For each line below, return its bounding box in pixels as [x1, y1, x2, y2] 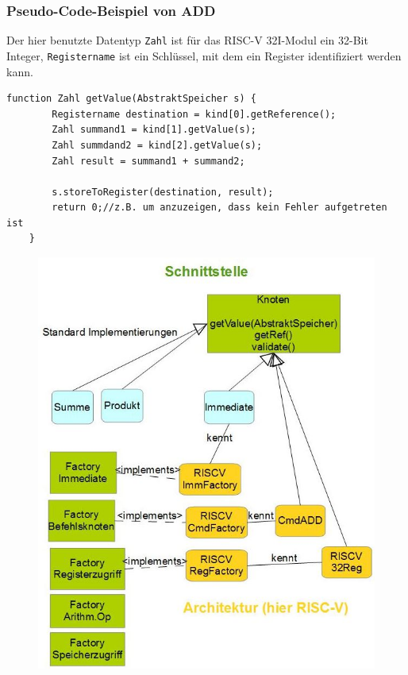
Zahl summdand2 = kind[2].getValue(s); [52, 139, 263, 151]
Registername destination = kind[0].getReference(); [52, 108, 337, 120]
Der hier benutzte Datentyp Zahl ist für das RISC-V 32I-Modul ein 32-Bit [6, 32, 368, 48]
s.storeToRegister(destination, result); [52, 186, 274, 198]
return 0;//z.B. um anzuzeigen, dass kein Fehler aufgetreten [52, 202, 387, 214]
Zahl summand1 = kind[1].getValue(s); [52, 124, 256, 136]
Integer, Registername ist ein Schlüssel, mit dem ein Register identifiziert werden [6, 47, 402, 64]
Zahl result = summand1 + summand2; [52, 155, 245, 167]
